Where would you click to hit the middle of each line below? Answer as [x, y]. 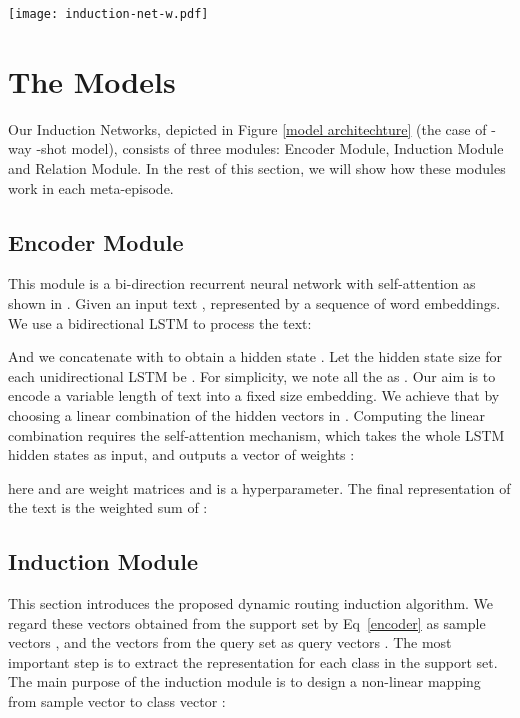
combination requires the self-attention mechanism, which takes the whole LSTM [256, 434]
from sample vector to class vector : [117, 701]
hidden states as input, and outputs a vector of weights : [181, 454]
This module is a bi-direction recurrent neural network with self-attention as [242, 283]
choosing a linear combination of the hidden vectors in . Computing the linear [247, 414]
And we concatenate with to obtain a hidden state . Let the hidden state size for [255, 356]
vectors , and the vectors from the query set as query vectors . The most [230, 642]
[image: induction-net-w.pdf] [108, 14]
